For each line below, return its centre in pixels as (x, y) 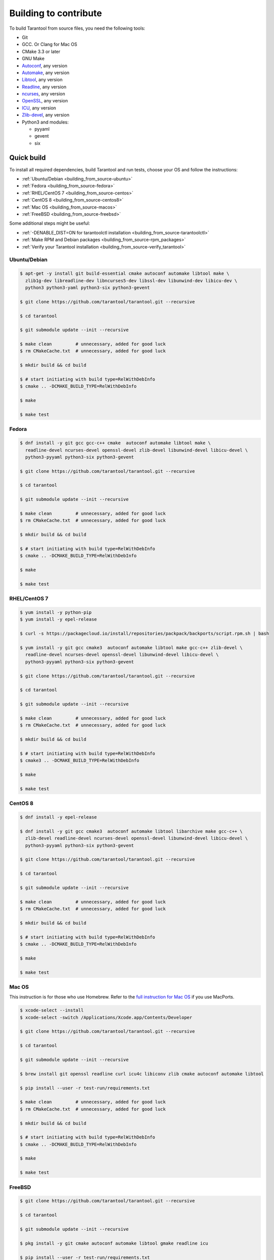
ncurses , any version (43, 94)
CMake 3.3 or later (41, 51)
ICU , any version (39, 108)
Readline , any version (44, 87)
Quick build (28, 157)
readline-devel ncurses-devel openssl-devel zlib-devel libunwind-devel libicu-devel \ (137, 450)
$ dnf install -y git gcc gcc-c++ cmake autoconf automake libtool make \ (115, 443)
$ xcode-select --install (52, 1010)
